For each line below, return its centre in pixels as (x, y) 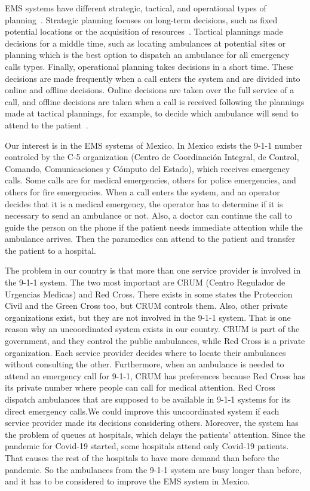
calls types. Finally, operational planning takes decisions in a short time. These (149, 66)
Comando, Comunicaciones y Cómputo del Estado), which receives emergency (148, 168)
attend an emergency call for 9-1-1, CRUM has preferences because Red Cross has (155, 375)
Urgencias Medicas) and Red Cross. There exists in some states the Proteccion (149, 294)
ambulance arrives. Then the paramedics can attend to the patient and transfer (150, 239)
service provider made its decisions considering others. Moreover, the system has (152, 423)
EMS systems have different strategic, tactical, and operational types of (136, 8)
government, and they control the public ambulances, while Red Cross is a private (155, 341)
